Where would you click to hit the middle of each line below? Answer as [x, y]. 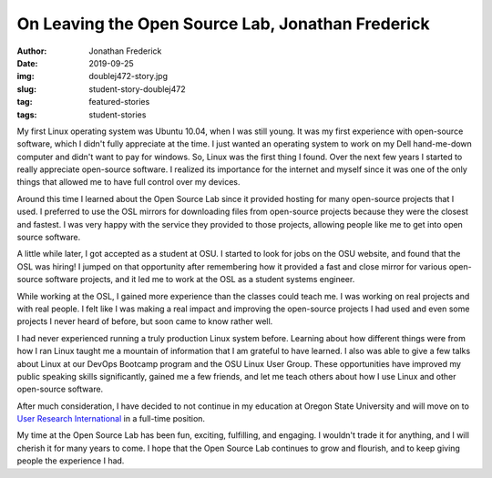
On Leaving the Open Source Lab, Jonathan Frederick [223, 24]
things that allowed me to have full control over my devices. [128, 182]
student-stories [118, 115]
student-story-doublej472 [137, 89]
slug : [26, 89]
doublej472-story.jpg [128, 76]
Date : [27, 63]
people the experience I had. [71, 461]
